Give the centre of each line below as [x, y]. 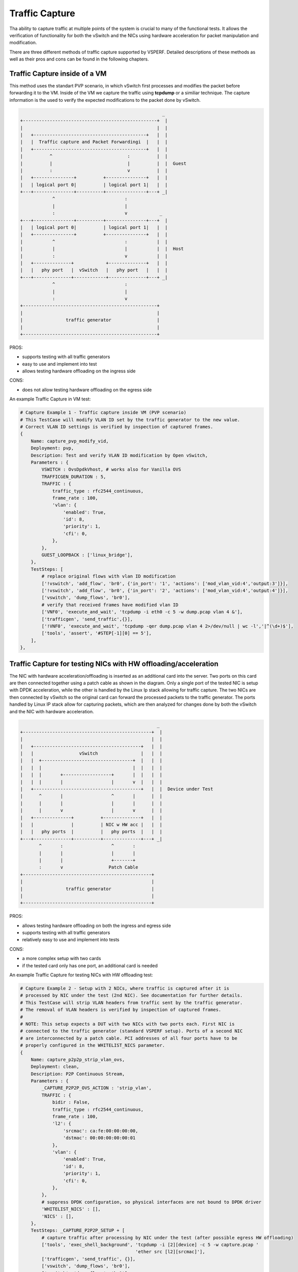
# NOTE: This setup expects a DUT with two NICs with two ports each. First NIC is [127, 1024]
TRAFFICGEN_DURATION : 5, [74, 476]
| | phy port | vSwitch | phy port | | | [94, 270]
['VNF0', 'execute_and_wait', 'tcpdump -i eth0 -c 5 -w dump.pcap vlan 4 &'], [142, 612]
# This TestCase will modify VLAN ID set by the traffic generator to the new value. [130, 420]
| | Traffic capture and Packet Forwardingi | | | [94, 142]
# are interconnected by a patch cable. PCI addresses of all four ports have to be [129, 1038]
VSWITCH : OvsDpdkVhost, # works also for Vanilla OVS [111, 470]
